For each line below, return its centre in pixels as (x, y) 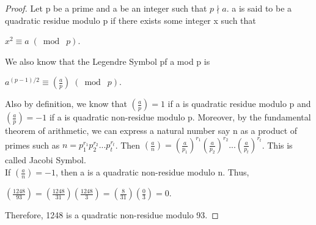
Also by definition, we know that (66, 104)
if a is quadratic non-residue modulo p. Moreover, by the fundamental (180, 117)
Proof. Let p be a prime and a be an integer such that (106, 8)
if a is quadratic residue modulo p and (239, 104)
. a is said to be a (259, 8)
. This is (277, 145)
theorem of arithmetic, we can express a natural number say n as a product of (151, 131)
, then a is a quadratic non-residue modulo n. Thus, (152, 172)
